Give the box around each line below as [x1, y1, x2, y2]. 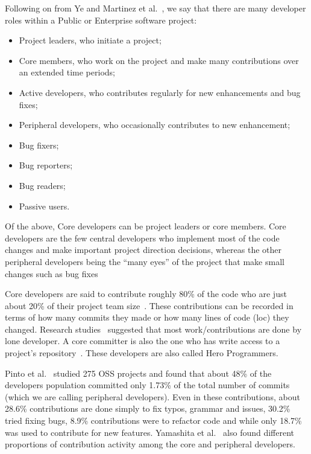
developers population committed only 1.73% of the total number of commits [5, 379, 290, 391]
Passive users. [19, 199, 70, 212]
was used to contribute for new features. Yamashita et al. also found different [5, 426, 295, 438]
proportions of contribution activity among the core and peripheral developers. [5, 438, 295, 450]
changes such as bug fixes [5, 267, 98, 280]
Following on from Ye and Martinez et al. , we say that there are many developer [5, 2, 306, 14]
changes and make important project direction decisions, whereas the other [5, 243, 281, 256]
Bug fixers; [19, 138, 59, 151]
